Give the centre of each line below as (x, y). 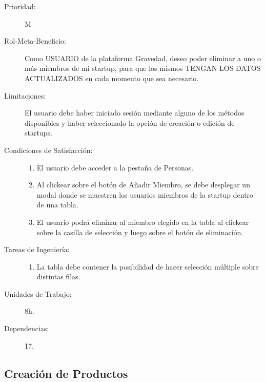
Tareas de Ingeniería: (37, 249)
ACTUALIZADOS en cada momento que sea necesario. (112, 78)
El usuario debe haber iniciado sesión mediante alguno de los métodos (135, 113)
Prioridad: (20, 6)
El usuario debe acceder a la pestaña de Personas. (115, 167)
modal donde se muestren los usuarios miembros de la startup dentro (145, 194)
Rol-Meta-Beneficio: (35, 41)
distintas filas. (58, 276)
